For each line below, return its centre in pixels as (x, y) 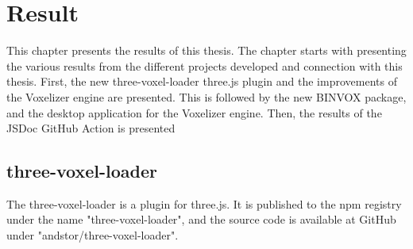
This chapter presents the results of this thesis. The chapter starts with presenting (206, 50)
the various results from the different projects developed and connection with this (205, 65)
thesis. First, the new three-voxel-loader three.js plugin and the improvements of (202, 81)
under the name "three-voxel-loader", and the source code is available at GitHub (201, 219)
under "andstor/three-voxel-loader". (93, 235)
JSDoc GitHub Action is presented (91, 128)
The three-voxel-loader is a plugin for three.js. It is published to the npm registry (204, 203)
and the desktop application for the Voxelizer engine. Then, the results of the (194, 112)
